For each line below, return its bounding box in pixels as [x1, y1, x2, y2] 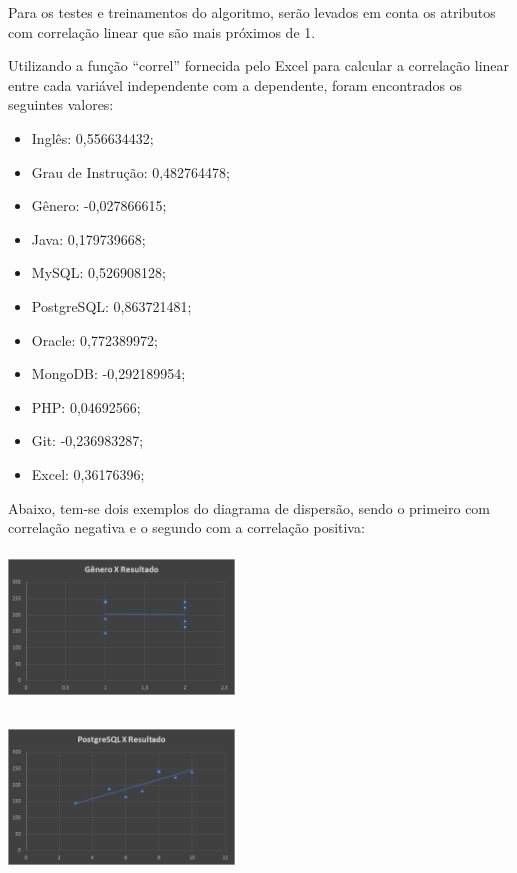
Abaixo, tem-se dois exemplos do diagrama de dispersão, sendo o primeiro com [8, 497, 491, 518]
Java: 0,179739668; [31, 228, 146, 249]
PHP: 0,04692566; [31, 396, 141, 417]
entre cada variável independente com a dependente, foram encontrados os [8, 74, 463, 95]
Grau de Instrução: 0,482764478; [31, 161, 231, 182]
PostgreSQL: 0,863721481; [31, 295, 192, 316]
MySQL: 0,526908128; [31, 262, 166, 283]
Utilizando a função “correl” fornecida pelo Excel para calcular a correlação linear [8, 55, 510, 76]
